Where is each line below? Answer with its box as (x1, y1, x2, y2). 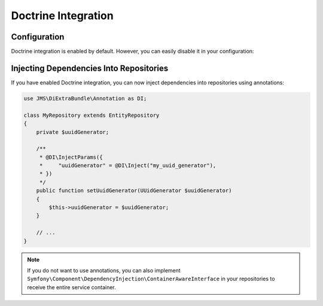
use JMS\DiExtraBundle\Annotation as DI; (23, 95, 147, 102)
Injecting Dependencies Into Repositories (11, 63, 169, 73)
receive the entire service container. (27, 283, 116, 290)
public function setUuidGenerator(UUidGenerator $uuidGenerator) (36, 187, 232, 194)
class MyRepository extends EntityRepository (23, 111, 160, 119)
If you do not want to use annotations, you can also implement (27, 266, 181, 274)
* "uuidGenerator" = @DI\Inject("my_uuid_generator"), (39, 162, 217, 169)
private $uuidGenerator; (36, 129, 109, 135)
